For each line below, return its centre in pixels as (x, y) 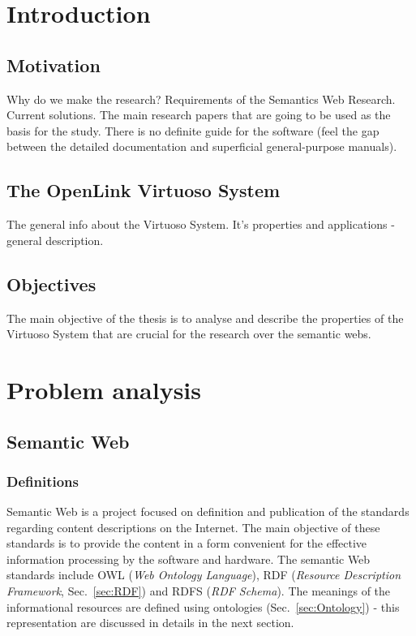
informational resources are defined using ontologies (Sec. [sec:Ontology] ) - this (203, 606)
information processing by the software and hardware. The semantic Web (189, 559)
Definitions (43, 481)
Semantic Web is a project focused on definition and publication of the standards (208, 511)
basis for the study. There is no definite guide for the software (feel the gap (193, 130)
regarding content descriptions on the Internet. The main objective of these (193, 527)
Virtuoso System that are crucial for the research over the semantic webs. (189, 334)
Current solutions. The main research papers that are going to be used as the (199, 115)
